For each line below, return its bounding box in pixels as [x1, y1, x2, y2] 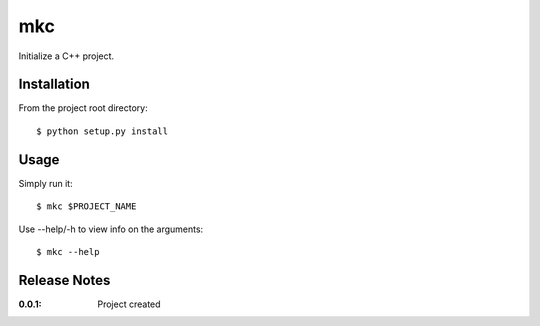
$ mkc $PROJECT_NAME [36, 201, 137, 212]
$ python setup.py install [36, 125, 169, 137]
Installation [18, 76, 90, 93]
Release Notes [18, 271, 111, 289]
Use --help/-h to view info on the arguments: [18, 223, 204, 235]
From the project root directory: [18, 102, 149, 114]
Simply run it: [18, 177, 74, 189]
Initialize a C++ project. [18, 50, 115, 62]
